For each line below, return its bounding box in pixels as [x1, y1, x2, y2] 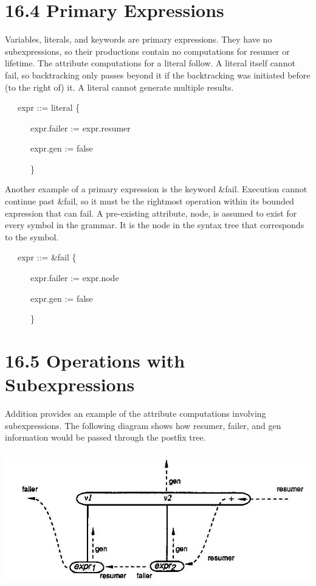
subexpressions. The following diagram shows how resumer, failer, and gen [5, 419, 281, 431]
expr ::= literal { [17, 101, 80, 114]
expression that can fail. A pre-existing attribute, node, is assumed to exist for [5, 206, 297, 219]
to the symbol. [5, 230, 59, 243]
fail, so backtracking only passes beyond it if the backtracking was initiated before [5, 68, 311, 81]
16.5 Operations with [5, 348, 185, 372]
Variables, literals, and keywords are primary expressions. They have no [5, 33, 272, 46]
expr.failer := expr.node [30, 271, 119, 284]
